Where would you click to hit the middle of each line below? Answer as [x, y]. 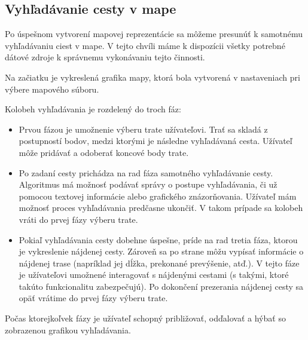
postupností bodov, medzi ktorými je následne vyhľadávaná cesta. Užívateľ [155, 141]
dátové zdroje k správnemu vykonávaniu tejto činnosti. [105, 57]
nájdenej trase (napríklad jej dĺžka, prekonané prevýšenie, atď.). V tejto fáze [159, 263]
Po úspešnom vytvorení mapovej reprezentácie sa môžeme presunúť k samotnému [154, 34]
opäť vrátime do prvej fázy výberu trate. [93, 298]
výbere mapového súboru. [52, 89]
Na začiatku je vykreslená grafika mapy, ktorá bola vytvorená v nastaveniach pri [153, 77]
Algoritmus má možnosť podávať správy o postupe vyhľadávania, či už [148, 184]
